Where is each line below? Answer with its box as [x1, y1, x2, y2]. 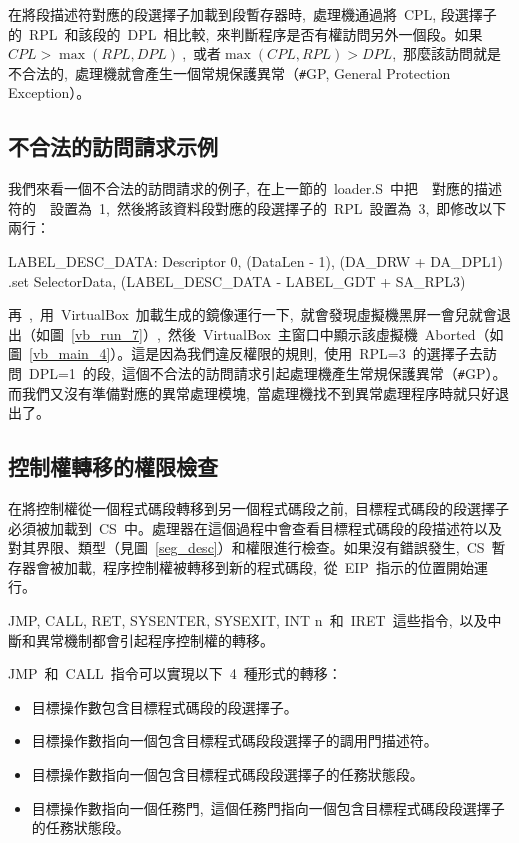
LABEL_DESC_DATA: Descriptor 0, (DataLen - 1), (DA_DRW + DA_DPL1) [8, 251, 504, 272]
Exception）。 [8, 82, 91, 103]
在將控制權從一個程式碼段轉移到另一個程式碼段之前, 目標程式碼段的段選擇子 [8, 498, 509, 519]
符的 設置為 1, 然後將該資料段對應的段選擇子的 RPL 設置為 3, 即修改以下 [8, 197, 507, 218]
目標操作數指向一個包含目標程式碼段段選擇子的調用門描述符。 [31, 730, 438, 751]
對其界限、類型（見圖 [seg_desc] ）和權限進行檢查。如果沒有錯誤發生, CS [8, 537, 485, 558]
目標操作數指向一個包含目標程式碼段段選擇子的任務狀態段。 [31, 763, 424, 784]
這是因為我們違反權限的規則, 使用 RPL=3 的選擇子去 [131, 343, 483, 364]
